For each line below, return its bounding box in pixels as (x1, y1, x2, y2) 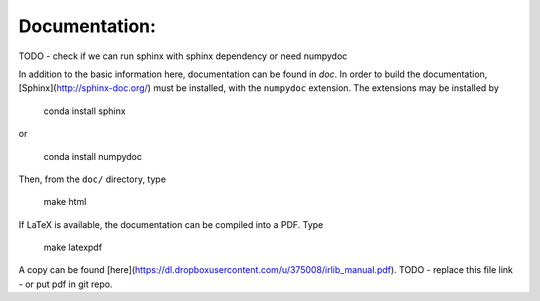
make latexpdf (43, 241, 103, 254)
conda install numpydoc (43, 150, 142, 162)
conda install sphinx (43, 105, 126, 117)
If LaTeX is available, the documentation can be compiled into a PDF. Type (18, 218, 324, 230)
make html (43, 196, 87, 208)
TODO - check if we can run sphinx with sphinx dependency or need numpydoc (18, 50, 348, 62)
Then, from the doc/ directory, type (18, 173, 167, 185)
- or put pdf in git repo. (18, 278, 113, 290)
